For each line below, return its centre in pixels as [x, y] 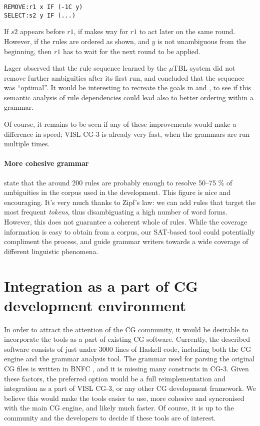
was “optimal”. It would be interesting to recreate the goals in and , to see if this [127, 87]
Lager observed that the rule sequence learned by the [85, 68]
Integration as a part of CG [101, 285]
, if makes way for [101, 31]
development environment [95, 305]
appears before [42, 31]
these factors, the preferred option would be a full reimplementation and [115, 378]
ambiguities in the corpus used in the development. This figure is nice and [117, 192]
